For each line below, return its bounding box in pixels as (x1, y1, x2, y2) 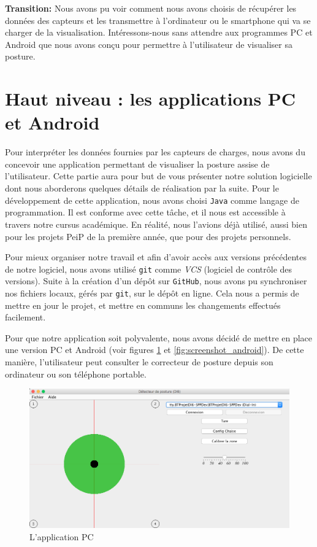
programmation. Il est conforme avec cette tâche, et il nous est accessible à (5, 206, 286, 219)
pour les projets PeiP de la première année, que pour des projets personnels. (5, 230, 291, 242)
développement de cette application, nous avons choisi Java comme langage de (5, 193, 299, 206)
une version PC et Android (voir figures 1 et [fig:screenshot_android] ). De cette (5, 343, 304, 356)
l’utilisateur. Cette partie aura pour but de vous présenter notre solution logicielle (5, 169, 312, 182)
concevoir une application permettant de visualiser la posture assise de (5, 157, 270, 170)
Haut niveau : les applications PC (5, 86, 296, 111)
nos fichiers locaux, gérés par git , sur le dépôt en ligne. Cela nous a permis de (5, 287, 299, 299)
